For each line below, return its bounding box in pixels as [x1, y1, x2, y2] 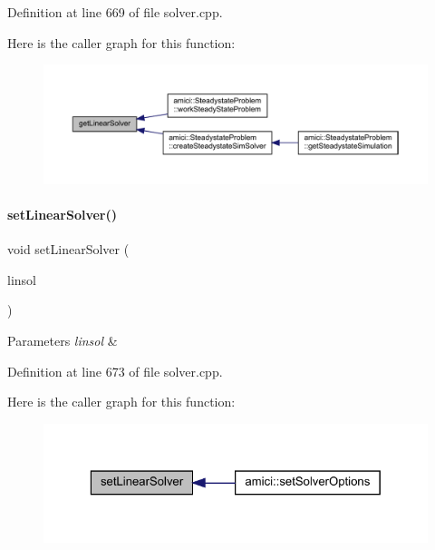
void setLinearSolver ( [7, 240, 130, 259]
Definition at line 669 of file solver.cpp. [7, 3, 223, 21]
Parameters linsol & [7, 331, 118, 350]
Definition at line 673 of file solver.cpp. [7, 361, 223, 380]
